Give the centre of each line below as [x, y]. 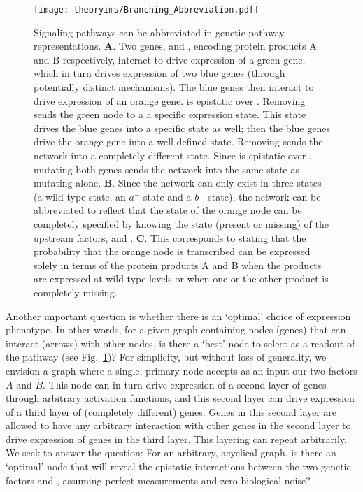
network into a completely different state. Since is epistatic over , [173, 155]
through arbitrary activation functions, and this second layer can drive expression [180, 398]
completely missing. [76, 292]
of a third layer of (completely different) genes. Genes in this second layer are [171, 411]
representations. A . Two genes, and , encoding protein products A [175, 46]
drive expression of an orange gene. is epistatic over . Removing [170, 100]
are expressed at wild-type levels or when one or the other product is [181, 278]
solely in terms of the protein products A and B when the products [178, 265]
